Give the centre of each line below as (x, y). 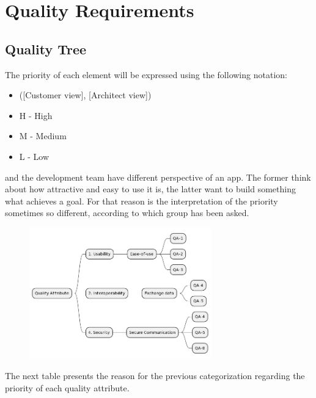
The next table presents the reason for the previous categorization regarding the (155, 376)
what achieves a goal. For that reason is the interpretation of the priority (141, 201)
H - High (36, 115)
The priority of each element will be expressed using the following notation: (146, 74)
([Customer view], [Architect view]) (85, 95)
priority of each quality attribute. (67, 387)
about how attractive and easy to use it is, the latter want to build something (150, 189)
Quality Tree (46, 49)
